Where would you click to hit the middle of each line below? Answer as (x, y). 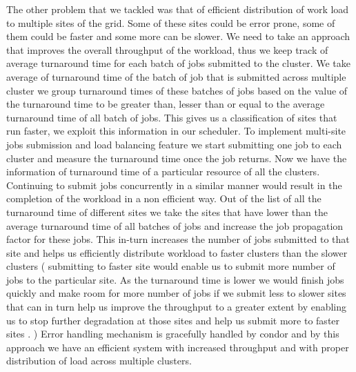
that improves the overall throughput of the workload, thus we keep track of (167, 49)
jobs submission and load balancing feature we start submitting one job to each (174, 144)
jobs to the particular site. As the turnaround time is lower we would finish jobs (175, 279)
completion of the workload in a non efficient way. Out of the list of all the (164, 198)
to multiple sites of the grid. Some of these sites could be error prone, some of (171, 22)
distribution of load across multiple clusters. (99, 361)
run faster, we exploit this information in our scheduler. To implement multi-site (176, 131)
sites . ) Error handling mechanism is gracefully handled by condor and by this (173, 334)
